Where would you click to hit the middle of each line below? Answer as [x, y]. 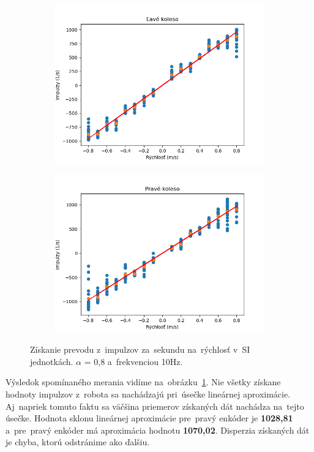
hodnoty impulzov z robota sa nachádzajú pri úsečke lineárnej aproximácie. [148, 394]
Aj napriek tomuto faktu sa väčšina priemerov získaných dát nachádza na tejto [155, 406]
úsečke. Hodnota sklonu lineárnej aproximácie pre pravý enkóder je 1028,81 [149, 418]
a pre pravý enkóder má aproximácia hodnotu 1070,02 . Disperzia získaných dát [158, 430]
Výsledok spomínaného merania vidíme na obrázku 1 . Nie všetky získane [143, 382]
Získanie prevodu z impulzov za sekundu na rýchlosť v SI [140, 349]
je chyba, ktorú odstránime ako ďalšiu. [78, 442]
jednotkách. [52, 361]
